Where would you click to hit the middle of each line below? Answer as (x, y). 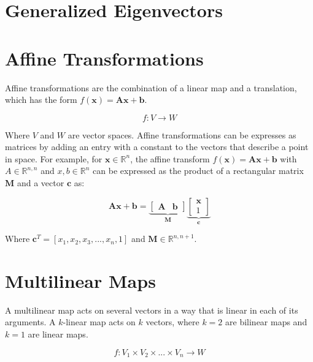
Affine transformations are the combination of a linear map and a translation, (151, 87)
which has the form (41, 100)
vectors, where (172, 322)
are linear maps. (58, 334)
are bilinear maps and (266, 322)
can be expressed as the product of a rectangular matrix (198, 171)
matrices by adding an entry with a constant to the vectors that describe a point (157, 147)
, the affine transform (170, 158)
